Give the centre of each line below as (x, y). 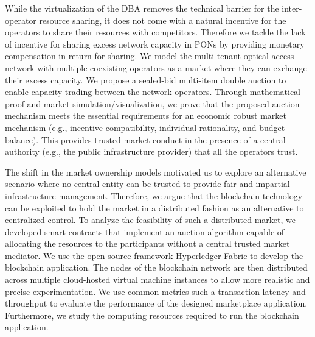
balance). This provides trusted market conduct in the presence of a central (145, 139)
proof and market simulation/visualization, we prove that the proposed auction (152, 103)
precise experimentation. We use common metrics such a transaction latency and (155, 291)
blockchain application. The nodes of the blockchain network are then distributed (156, 267)
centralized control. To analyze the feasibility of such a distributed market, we (150, 220)
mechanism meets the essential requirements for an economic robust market (146, 115)
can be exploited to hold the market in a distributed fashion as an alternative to (154, 208)
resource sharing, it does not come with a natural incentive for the (163, 20)
